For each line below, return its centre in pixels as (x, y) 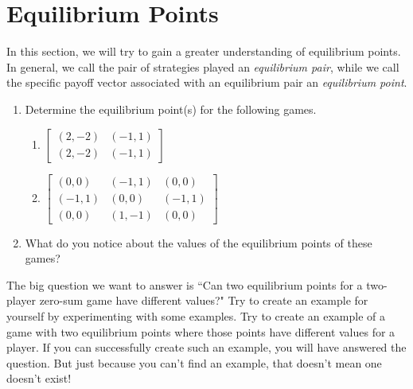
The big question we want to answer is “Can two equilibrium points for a (185, 284)
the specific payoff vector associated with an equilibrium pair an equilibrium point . (207, 82)
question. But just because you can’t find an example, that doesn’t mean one (194, 362)
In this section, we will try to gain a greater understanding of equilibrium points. (204, 51)
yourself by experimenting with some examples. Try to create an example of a (196, 315)
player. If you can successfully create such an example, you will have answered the (206, 347)
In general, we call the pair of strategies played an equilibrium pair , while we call (203, 66)
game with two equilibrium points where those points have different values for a (201, 331)
